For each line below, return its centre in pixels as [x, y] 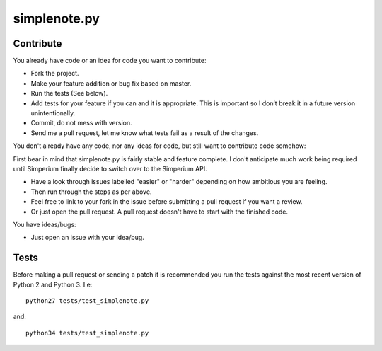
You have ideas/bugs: [45, 224]
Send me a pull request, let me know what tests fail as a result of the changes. [145, 133]
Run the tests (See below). [69, 93]
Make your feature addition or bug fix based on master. [111, 83]
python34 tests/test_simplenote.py [87, 333]
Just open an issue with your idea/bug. [87, 238]
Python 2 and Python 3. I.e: [53, 284]
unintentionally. [53, 113]
